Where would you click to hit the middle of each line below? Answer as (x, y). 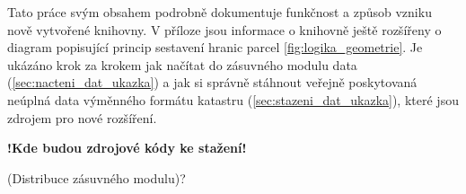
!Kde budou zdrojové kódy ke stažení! (127, 148)
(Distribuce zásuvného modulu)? (97, 177)
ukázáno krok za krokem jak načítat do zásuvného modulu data (182, 64)
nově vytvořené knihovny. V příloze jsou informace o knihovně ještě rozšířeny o (224, 29)
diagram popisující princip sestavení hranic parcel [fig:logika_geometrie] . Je (215, 47)
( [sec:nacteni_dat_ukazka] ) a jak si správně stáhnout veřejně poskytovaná (212, 82)
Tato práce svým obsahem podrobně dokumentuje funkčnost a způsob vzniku (220, 12)
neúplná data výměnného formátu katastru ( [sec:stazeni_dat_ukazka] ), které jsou (233, 99)
